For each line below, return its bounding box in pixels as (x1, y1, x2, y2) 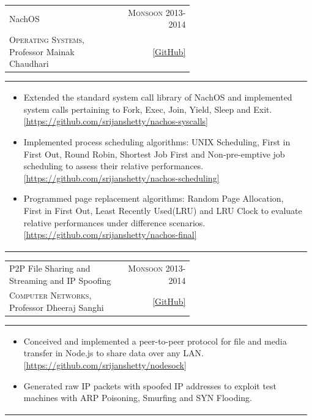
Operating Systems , (9, 33, 84, 46)
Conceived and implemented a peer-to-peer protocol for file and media (23, 334, 287, 347)
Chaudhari (9, 57, 49, 70)
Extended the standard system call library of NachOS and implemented (23, 91, 292, 104)
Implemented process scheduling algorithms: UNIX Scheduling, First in (23, 136, 291, 148)
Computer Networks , (9, 289, 92, 302)
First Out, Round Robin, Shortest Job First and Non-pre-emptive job (23, 147, 285, 160)
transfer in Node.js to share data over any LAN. (23, 346, 204, 359)
